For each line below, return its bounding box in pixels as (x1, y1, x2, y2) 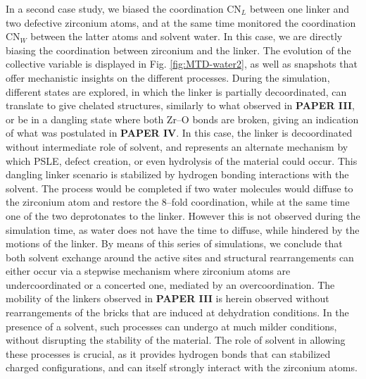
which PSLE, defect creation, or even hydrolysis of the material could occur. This (6, 153, 358, 168)
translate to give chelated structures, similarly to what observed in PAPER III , (6, 98, 355, 113)
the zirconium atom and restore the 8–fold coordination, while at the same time (6, 194, 350, 209)
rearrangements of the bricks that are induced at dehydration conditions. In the (6, 305, 349, 320)
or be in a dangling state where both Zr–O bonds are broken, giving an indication (6, 111, 359, 126)
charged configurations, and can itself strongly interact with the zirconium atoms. (6, 360, 358, 375)
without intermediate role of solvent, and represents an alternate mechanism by (6, 139, 348, 154)
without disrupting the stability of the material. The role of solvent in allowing (6, 333, 346, 347)
